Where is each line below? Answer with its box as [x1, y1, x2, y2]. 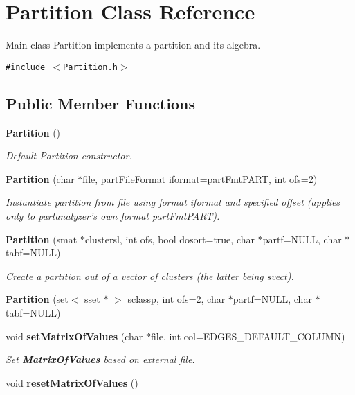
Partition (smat [6, 231, 78, 246]
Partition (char [6, 171, 75, 186]
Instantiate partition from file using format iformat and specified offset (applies [6, 195, 340, 209]
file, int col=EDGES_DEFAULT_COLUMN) [151, 328, 345, 343]
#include [6, 62, 46, 72]
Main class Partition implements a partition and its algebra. [6, 37, 261, 52]
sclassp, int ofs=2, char [127, 292, 226, 306]
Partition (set [6, 292, 69, 306]
